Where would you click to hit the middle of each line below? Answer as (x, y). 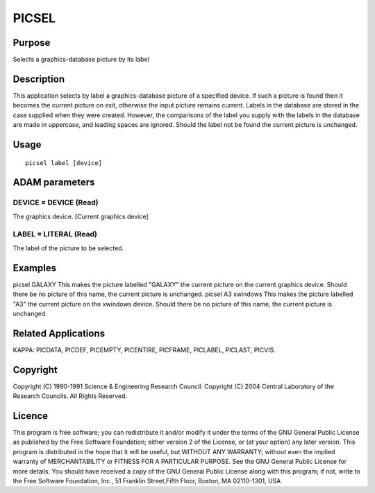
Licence (31, 416)
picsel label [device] (64, 163)
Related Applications (59, 333)
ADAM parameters (54, 183)
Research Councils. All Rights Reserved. (70, 396)
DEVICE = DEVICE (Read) (56, 202)
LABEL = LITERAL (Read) (55, 234)
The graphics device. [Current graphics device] (81, 216)
